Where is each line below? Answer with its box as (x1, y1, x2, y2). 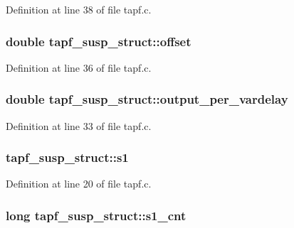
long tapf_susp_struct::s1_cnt (6, 206, 187, 224)
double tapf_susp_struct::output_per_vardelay (6, 90, 288, 108)
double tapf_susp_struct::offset (6, 32, 191, 50)
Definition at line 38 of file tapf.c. (6, 2, 152, 16)
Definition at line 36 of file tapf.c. (6, 60, 152, 75)
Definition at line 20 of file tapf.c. (6, 176, 152, 191)
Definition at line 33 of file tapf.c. (6, 118, 152, 133)
